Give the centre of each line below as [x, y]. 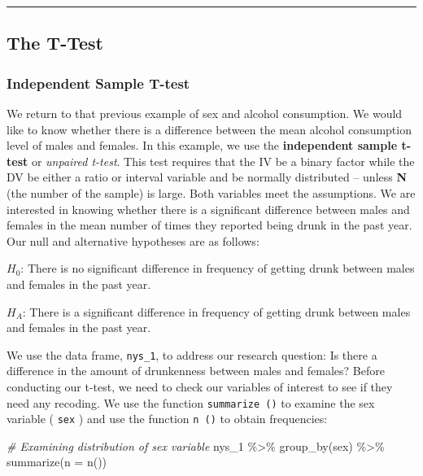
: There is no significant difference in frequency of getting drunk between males [218, 268]
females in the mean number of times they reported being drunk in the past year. [209, 225]
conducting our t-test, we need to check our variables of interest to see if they [200, 386]
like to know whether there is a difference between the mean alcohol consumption [209, 129]
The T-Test [55, 43]
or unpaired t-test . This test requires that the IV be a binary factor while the [223, 161]
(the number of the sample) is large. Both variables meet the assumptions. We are [211, 192]
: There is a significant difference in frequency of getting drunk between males [216, 311]
